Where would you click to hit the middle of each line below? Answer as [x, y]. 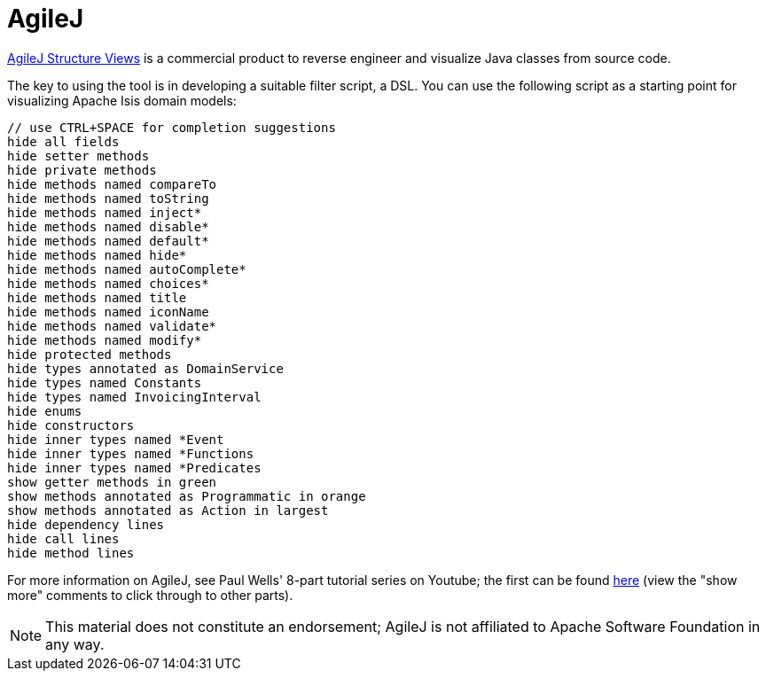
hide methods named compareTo [112, 184]
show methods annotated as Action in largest [168, 510]
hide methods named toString [108, 198]
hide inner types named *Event [116, 439]
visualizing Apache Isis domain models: [122, 100]
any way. [75, 644]
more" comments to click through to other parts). [150, 595]
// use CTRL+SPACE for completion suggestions [172, 127]
